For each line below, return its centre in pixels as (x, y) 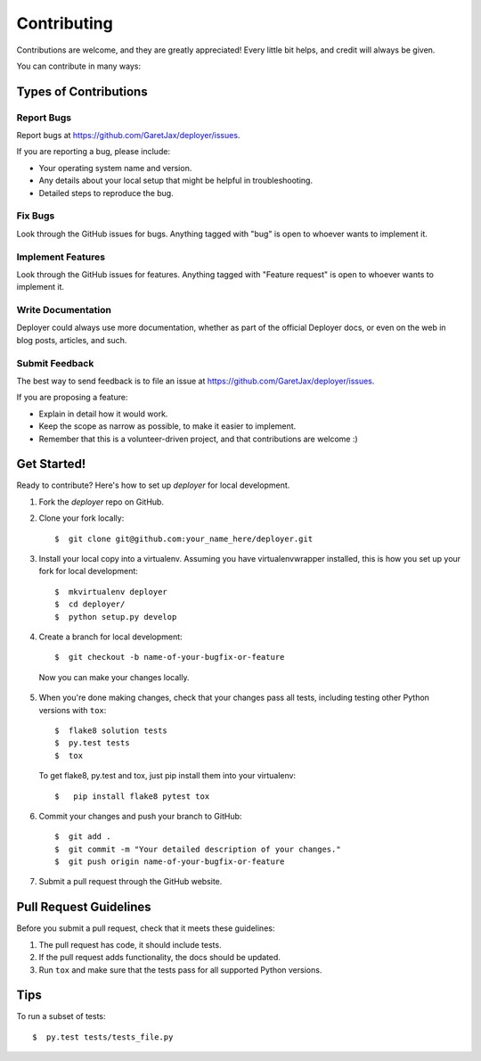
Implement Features (61, 257)
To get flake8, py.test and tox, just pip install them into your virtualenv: (167, 776)
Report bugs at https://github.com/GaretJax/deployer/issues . (128, 136)
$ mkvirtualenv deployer (111, 592)
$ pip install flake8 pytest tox (132, 796)
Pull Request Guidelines (84, 907)
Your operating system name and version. (115, 168)
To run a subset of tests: (61, 1016)
